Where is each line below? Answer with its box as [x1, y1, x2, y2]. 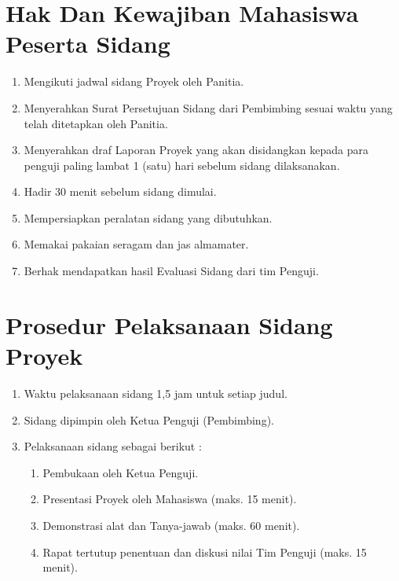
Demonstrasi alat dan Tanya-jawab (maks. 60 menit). [42, 517, 300, 533]
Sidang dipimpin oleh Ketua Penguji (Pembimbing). [24, 411, 274, 428]
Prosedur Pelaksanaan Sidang [5, 308, 333, 340]
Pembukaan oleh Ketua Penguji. [42, 464, 199, 480]
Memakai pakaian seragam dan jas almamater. [24, 236, 249, 252]
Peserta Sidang [5, 28, 170, 60]
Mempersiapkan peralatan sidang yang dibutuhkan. [24, 209, 273, 226]
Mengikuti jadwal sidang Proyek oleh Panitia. [24, 73, 244, 90]
